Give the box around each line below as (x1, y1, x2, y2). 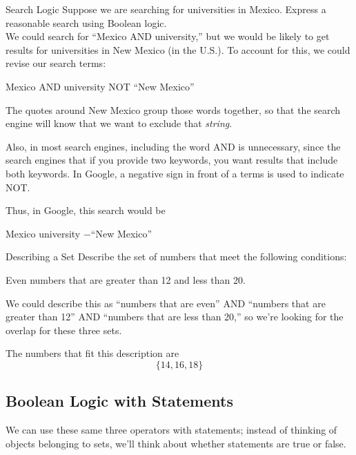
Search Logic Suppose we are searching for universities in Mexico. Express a (6, 2, 326, 16)
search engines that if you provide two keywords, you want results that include (6, 153, 338, 167)
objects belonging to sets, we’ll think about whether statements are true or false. (6, 436, 346, 450)
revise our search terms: (6, 56, 106, 70)
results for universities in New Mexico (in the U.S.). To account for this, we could (6, 42, 350, 57)
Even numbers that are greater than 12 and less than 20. (6, 272, 246, 287)
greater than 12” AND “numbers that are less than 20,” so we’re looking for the (6, 309, 344, 324)
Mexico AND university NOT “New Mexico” (6, 79, 195, 93)
